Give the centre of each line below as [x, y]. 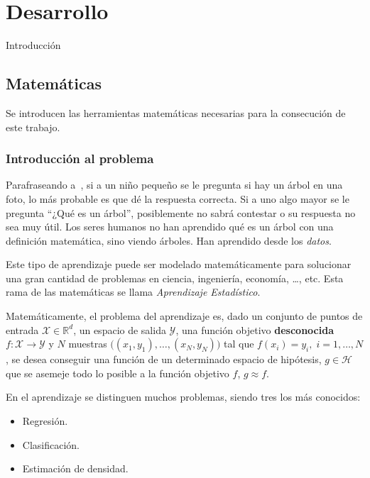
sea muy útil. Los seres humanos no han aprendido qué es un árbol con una [170, 227]
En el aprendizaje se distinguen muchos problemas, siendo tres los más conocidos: [183, 397]
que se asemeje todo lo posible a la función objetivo [118, 373]
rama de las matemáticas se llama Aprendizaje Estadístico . [133, 292]
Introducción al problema [80, 159]
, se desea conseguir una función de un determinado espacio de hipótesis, [164, 359]
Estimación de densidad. [75, 468]
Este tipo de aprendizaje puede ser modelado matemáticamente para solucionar [179, 264]
